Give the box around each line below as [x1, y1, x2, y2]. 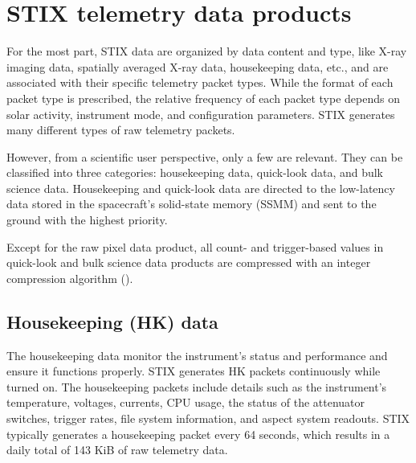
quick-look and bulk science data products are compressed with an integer [6, 254, 371, 271]
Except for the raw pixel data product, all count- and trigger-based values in [6, 238, 384, 255]
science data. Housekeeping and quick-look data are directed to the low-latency [6, 179, 395, 196]
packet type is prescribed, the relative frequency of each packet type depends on [6, 89, 400, 106]
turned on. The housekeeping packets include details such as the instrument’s [6, 378, 387, 395]
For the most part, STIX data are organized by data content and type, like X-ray [6, 43, 407, 59]
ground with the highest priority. [6, 211, 168, 228]
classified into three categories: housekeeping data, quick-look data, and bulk [6, 164, 384, 181]
